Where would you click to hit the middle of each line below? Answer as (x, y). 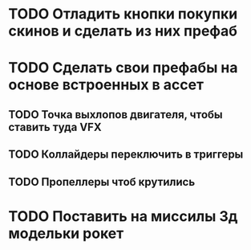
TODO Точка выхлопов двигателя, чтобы (115, 115)
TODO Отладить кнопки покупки (123, 14)
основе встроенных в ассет (106, 85)
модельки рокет (66, 233)
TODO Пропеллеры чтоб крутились (102, 182)
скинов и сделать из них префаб (123, 31)
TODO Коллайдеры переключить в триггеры (126, 155)
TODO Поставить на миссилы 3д (123, 216)
